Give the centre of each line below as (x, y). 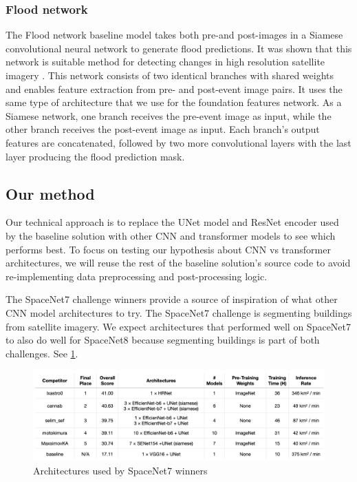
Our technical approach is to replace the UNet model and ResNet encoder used (172, 222)
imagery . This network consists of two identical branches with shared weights (170, 75)
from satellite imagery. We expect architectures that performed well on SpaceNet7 (178, 326)
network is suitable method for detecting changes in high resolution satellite (165, 62)
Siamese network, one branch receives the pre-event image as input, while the (169, 115)
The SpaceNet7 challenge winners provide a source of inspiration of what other (172, 299)
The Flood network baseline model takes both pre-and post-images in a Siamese (174, 35)
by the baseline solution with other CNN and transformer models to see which (171, 235)
